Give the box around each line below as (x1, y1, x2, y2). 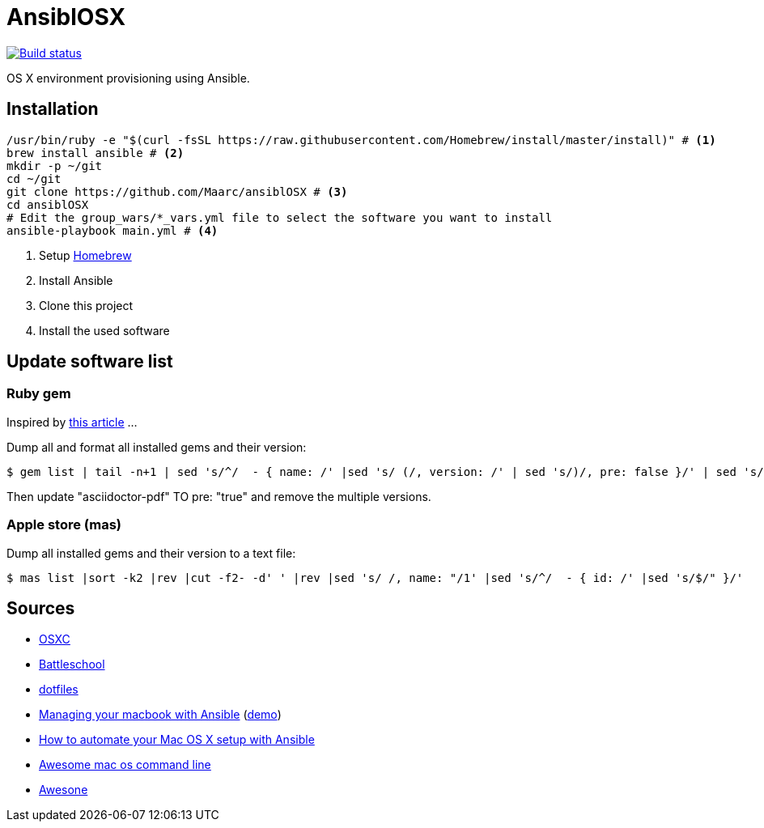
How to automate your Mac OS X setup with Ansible (39, 732, 315, 747)
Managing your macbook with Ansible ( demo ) (39, 707, 282, 722)
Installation (6, 99, 99, 120)
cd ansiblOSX (6, 197, 89, 211)
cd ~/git (6, 172, 62, 185)
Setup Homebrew (39, 248, 132, 262)
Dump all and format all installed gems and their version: (6, 439, 307, 454)
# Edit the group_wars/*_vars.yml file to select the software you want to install (6, 210, 553, 224)
